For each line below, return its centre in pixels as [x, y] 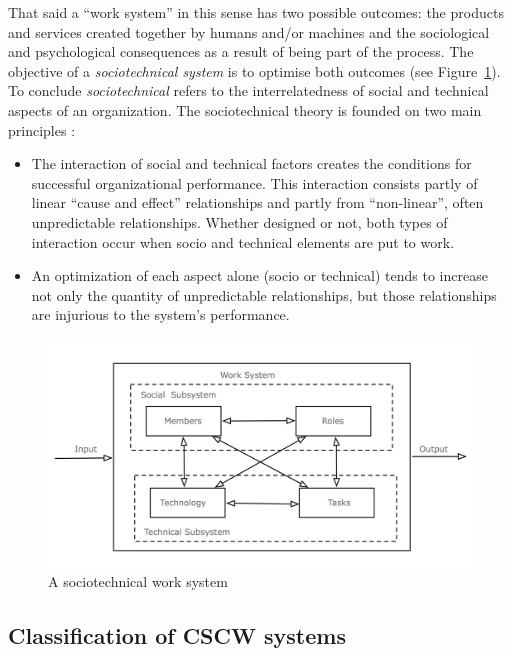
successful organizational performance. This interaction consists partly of [254, 182]
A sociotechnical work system [138, 581]
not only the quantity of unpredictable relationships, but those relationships [264, 294]
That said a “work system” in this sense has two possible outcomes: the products [256, 12]
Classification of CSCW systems [177, 635]
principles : [42, 129]
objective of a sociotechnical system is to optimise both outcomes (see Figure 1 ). [254, 70]
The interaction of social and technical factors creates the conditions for [251, 163]
